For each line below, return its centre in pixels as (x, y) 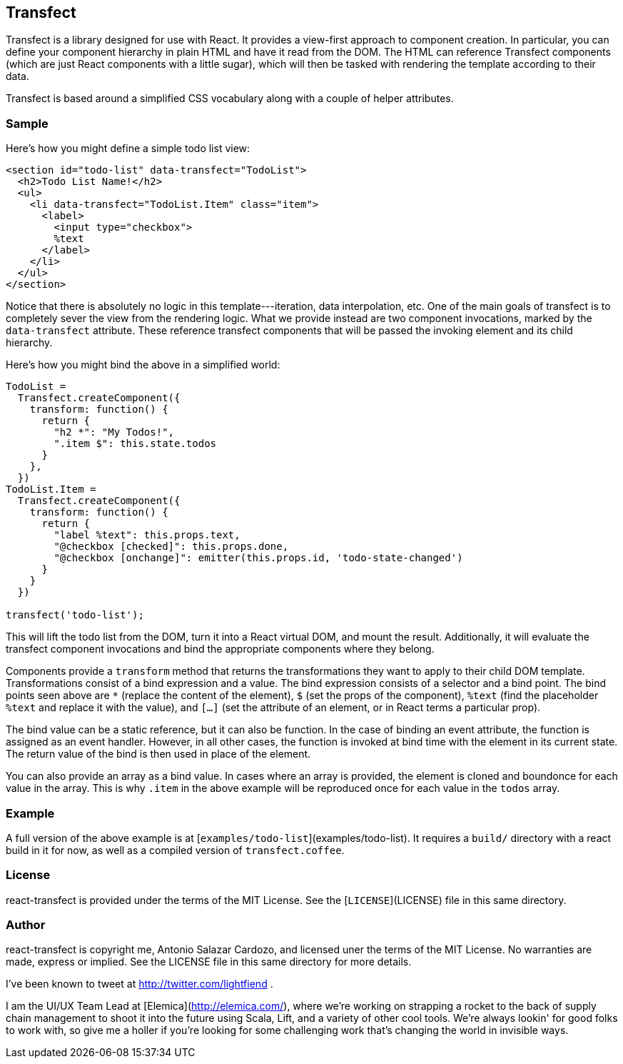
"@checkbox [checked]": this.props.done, (171, 547)
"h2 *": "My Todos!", (114, 432)
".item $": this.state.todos (135, 444)
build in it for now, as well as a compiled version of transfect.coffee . (175, 850)
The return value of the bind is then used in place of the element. (158, 754)
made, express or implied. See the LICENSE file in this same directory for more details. (209, 962)
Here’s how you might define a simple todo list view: (128, 149)
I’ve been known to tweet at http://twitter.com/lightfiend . (140, 984)
